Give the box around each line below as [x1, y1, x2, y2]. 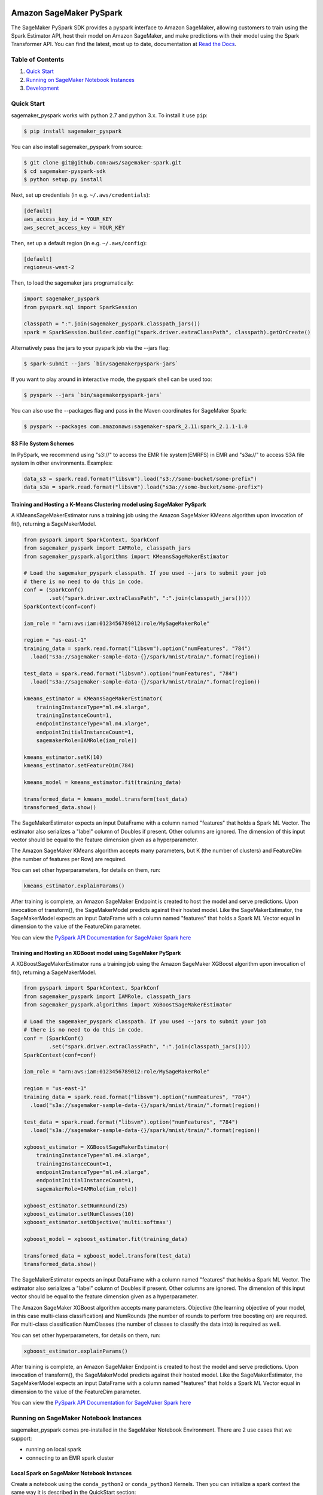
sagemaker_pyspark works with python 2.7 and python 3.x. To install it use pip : [11, 112, 208, 119]
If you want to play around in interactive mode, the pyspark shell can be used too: [11, 376, 212, 383]
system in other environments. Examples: [11, 459, 113, 466]
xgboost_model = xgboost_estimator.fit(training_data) [23, 1235, 188, 1243]
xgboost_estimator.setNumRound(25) [23, 1202, 128, 1209]
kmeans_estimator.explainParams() [23, 883, 125, 889]
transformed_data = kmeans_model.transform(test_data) [23, 795, 188, 803]
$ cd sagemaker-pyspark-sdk [23, 167, 106, 175]
